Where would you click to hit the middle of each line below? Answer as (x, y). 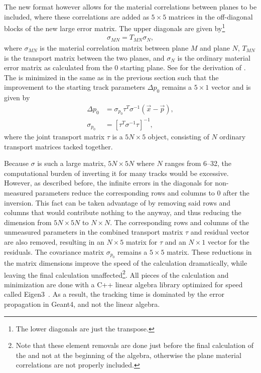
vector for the (228, 242)
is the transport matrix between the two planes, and (84, 57)
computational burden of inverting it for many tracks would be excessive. (116, 173)
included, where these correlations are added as (77, 16)
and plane (215, 47)
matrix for (142, 242)
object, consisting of (178, 137)
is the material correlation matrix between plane (114, 47)
